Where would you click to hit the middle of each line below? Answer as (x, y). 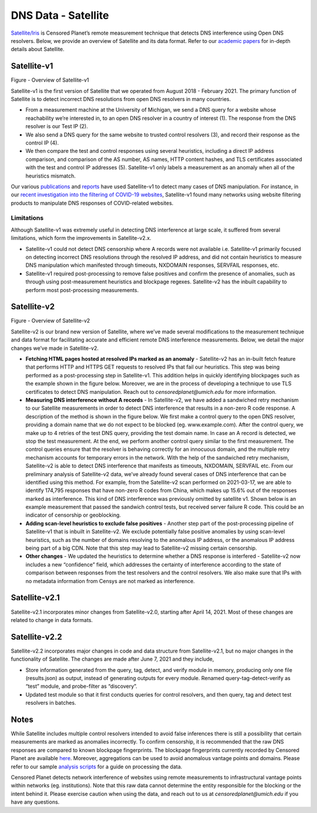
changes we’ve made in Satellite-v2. (55, 348)
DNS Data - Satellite (60, 15)
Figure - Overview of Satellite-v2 (50, 321)
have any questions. (35, 802)
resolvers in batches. (51, 703)
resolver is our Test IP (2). (57, 126)
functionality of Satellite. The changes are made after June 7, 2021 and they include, (112, 659)
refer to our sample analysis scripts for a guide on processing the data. (97, 767)
